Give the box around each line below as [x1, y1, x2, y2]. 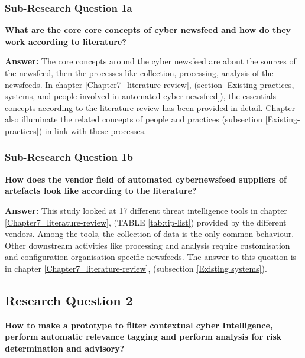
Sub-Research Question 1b [5, 149, 134, 164]
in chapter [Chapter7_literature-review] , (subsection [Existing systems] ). [5, 262, 267, 274]
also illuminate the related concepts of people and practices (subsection [5, 113, 263, 125]
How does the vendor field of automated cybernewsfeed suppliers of [5, 173, 287, 185]
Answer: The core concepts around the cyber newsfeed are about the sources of [5, 55, 296, 67]
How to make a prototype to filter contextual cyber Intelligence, [5, 318, 273, 331]
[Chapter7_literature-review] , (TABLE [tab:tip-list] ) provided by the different [5, 216, 287, 228]
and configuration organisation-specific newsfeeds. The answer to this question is [5, 250, 297, 263]
